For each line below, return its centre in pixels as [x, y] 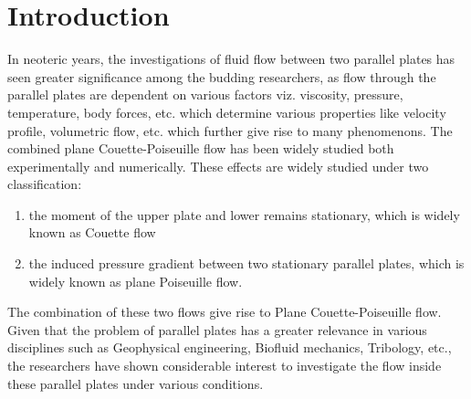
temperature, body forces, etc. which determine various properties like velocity [227, 112]
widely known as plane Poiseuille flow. [136, 281]
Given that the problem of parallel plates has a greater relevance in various [217, 329]
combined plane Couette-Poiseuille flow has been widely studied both [201, 148]
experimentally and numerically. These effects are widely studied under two [218, 166]
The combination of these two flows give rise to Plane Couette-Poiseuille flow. [225, 312]
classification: [45, 184]
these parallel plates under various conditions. [136, 383]
